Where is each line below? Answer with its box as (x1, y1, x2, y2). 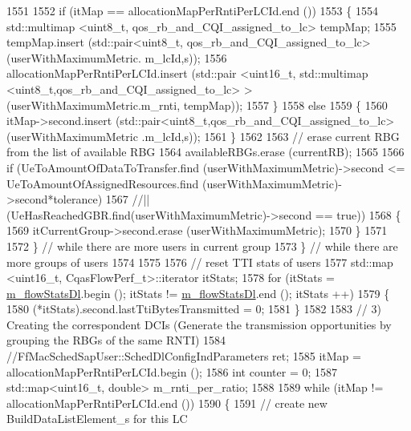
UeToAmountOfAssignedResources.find (6, 175, 199, 191)
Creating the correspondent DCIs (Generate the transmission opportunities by (6, 316, 392, 332)
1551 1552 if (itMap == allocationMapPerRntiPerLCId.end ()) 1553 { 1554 (6, 2, 378, 18)
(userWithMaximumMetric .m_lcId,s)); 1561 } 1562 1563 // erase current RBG (6, 127, 400, 144)
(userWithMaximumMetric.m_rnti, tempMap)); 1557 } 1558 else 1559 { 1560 (6, 96, 388, 113)
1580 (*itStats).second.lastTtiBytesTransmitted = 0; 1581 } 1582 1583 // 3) (6, 300, 381, 317)
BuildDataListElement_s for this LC (6, 410, 188, 427)
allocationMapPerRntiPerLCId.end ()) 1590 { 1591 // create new (6, 394, 328, 411)
